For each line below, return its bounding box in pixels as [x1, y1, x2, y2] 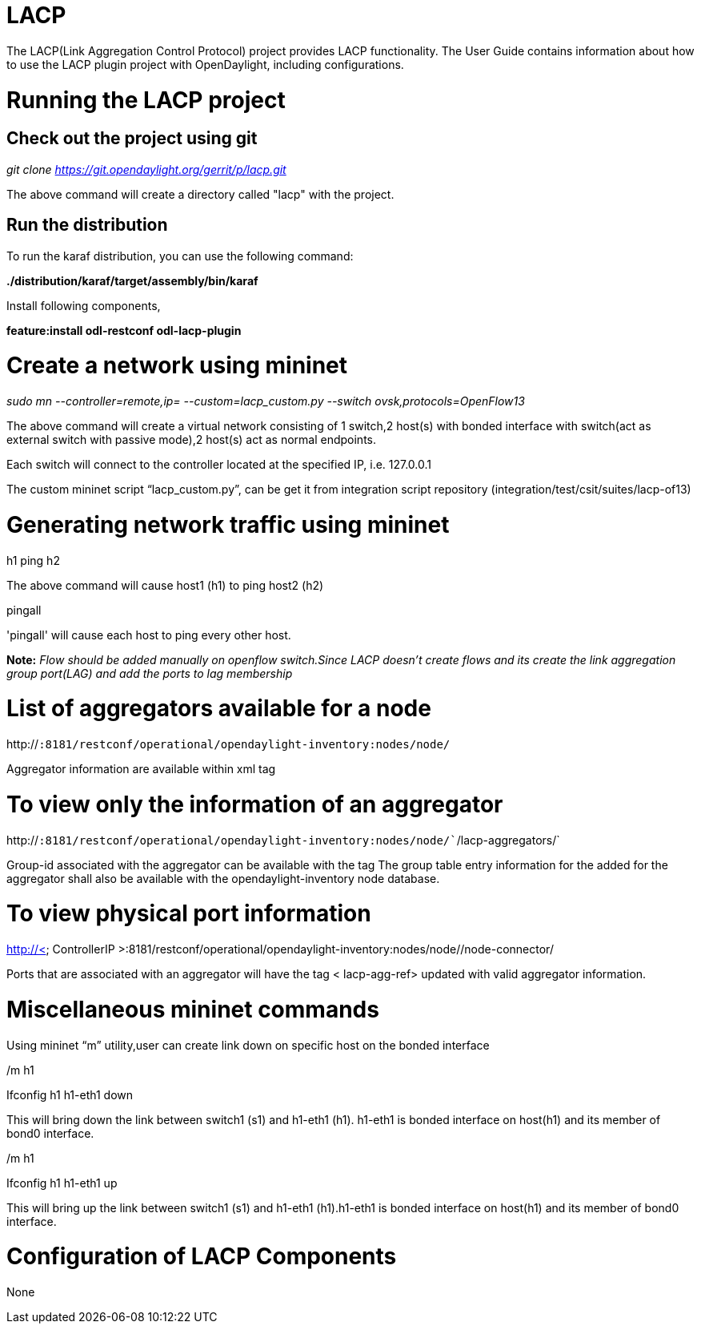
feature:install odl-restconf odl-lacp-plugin [6, 323, 242, 337]
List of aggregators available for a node [6, 695, 431, 723]
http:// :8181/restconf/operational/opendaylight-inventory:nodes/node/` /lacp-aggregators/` [6, 832, 560, 847]
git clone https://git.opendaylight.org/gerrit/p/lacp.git [6, 162, 286, 176]
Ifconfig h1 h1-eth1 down [6, 1087, 134, 1102]
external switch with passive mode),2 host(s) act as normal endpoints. [6, 433, 376, 447]
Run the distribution [6, 215, 168, 236]
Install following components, [6, 298, 161, 312]
